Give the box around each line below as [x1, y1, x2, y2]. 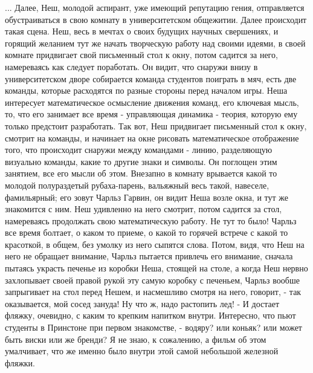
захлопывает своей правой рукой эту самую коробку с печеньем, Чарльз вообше [5, 273, 300, 286]
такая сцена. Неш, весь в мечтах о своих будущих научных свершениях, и [5, 25, 279, 37]
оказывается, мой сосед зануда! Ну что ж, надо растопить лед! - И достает [5, 297, 280, 310]
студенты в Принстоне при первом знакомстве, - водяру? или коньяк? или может [5, 321, 302, 334]
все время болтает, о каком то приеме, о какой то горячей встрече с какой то [5, 226, 288, 239]
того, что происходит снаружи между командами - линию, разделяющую [5, 143, 273, 156]
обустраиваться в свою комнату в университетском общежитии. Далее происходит [5, 13, 307, 25]
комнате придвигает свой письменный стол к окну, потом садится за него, [5, 48, 278, 61]
